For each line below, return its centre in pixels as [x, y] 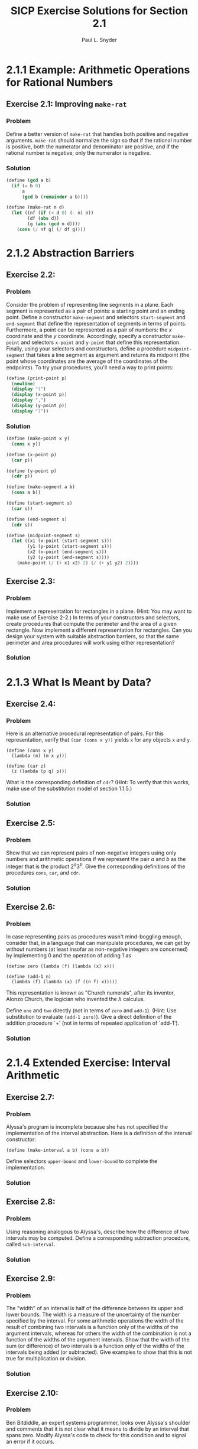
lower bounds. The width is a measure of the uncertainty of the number [93, 1315]
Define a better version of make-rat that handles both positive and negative [97, 134]
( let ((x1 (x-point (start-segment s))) [62, 541]
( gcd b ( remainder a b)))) [55, 197]
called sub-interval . [31, 1244]
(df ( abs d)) [43, 219]
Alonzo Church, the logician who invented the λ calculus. [76, 999]
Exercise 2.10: [32, 1393]
